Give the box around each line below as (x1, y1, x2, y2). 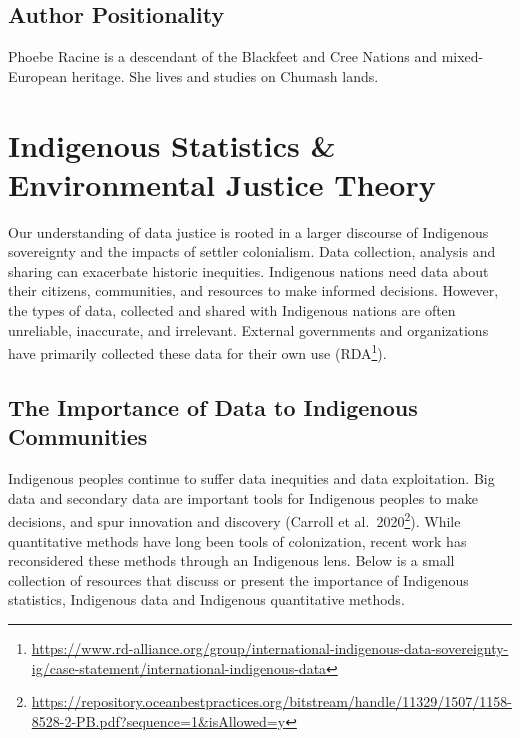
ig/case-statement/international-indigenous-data (31, 657, 327, 678)
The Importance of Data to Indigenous (8, 391, 418, 422)
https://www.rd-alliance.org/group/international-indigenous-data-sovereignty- (31, 637, 509, 658)
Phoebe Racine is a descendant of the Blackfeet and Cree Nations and (8, 46, 437, 67)
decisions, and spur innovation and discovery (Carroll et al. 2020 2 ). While (8, 508, 461, 531)
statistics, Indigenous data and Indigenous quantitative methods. (8, 589, 405, 610)
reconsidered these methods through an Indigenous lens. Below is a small (8, 550, 455, 571)
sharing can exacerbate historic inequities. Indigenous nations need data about (8, 260, 489, 281)
